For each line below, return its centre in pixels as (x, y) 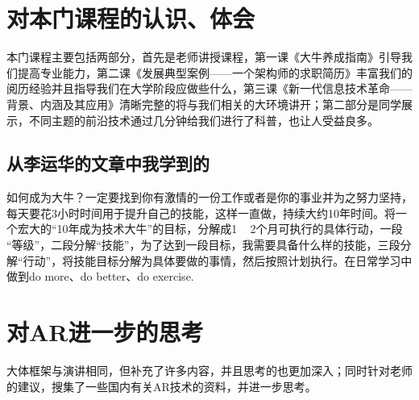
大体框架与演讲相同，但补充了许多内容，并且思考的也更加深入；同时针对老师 (209, 370)
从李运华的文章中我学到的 (108, 163)
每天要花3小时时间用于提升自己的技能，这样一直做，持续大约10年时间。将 (201, 212)
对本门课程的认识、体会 (131, 18)
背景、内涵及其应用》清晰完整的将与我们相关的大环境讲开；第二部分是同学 (204, 104)
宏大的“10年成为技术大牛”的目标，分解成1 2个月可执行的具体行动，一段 (210, 229)
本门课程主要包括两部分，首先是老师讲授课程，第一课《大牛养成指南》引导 (204, 57)
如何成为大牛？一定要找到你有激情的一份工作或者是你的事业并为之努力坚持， (209, 197)
